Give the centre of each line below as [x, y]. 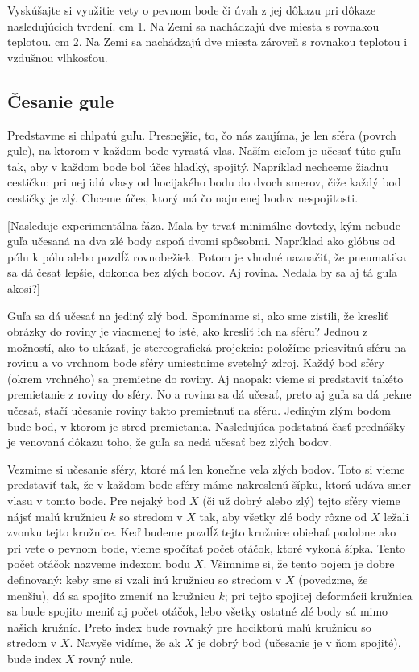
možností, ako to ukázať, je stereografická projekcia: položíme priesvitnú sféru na [207, 346]
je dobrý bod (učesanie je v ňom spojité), [299, 643]
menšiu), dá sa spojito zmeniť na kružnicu [111, 595]
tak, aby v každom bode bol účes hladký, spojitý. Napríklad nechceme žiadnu [198, 166]
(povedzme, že [333, 580]
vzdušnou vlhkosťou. [58, 57]
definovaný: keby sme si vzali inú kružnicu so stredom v [145, 580]
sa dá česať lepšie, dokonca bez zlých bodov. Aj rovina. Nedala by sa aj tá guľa [203, 272]
